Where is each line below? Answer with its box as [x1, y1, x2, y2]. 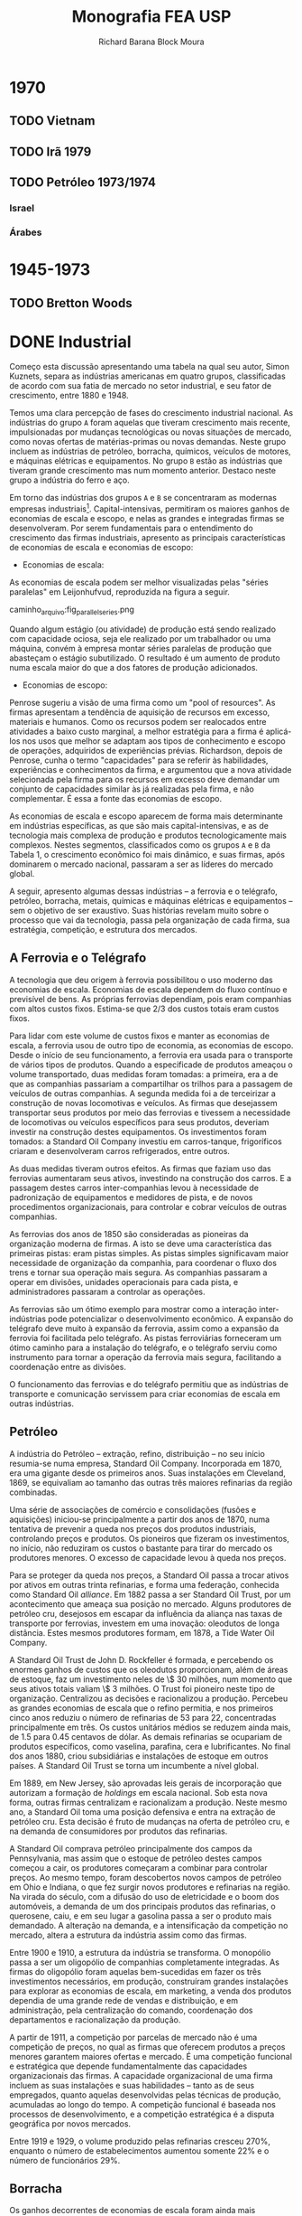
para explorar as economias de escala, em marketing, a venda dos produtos [9, 1986, 292, 1996]
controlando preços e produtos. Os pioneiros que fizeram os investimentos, [9, 1533, 290, 1544]
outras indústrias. [9, 1398, 75, 1409]
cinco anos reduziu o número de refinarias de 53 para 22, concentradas [9, 1712, 277, 1723]
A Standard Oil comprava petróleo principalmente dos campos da [9, 1843, 252, 1854]
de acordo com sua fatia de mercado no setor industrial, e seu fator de [9, 380, 272, 391]
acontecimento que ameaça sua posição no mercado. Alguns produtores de [9, 1598, 292, 1610]
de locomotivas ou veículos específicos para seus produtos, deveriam [9, 1116, 270, 1127]
